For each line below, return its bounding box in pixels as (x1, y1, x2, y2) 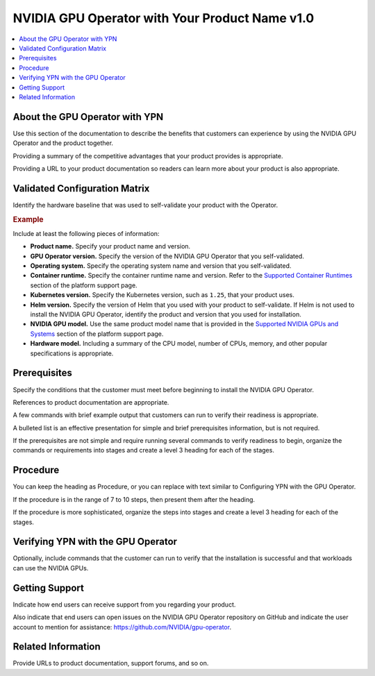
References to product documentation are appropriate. (12, 398, 169, 406)
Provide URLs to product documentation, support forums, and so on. (12, 659, 209, 668)
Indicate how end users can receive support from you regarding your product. (12, 600, 236, 609)
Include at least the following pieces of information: (12, 229, 160, 237)
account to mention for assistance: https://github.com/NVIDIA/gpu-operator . (12, 623, 232, 631)
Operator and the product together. (12, 139, 114, 147)
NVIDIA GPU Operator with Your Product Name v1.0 (12, 10, 315, 26)
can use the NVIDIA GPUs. (12, 564, 89, 572)
